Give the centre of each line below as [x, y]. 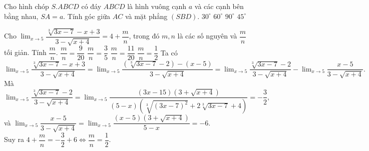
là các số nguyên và [207, 36]
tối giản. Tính [25, 52]
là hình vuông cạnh [157, 6]
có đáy [91, 6]
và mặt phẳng [146, 16]
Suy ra [14, 139]
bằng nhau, [21, 16]
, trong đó [144, 36]
